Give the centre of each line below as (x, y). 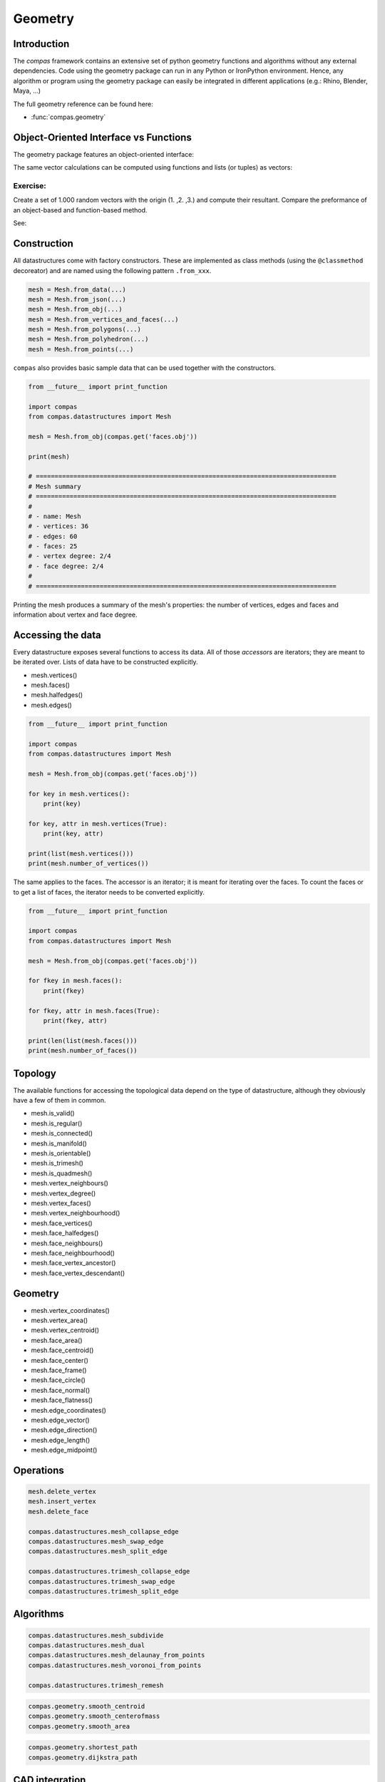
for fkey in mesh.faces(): (75, 981)
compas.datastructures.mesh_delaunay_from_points (117, 1655)
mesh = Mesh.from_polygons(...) (85, 329)
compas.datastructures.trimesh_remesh (96, 1685)
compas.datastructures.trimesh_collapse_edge (109, 1571)
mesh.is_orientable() (61, 1153)
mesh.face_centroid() (62, 1350)
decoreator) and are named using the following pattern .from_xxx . (112, 270)
